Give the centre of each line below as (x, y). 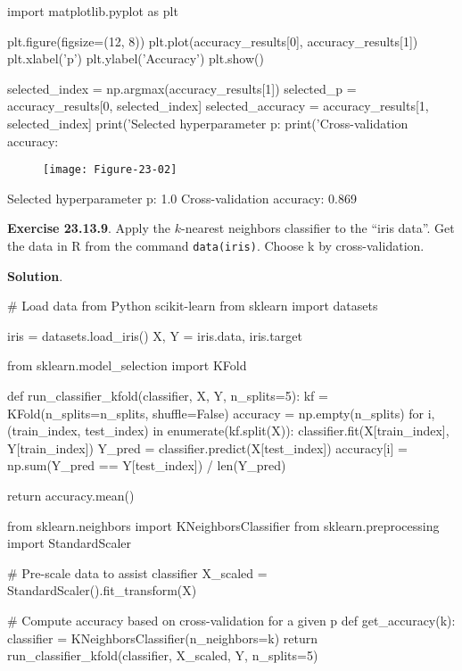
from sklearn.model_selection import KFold (127, 365)
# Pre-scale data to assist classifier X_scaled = (137, 572)
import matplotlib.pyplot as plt (93, 11)
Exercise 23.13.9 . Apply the (89, 228)
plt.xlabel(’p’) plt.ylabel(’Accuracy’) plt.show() (136, 58)
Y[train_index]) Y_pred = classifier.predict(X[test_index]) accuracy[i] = (207, 447)
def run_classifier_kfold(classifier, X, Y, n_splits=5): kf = (168, 396)
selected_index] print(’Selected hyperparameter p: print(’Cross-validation (208, 123)
